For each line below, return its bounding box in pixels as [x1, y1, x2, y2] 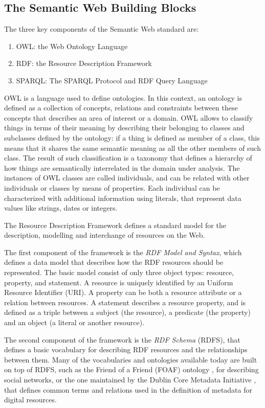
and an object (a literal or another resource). [4, 317, 145, 328]
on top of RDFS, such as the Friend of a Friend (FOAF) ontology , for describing [4, 364, 259, 375]
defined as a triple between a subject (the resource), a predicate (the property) [4, 307, 251, 318]
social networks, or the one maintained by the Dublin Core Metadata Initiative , [4, 374, 256, 385]
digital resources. [4, 394, 57, 405]
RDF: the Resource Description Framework [16, 58, 152, 69]
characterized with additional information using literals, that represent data [4, 192, 241, 203]
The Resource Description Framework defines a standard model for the [4, 219, 226, 230]
